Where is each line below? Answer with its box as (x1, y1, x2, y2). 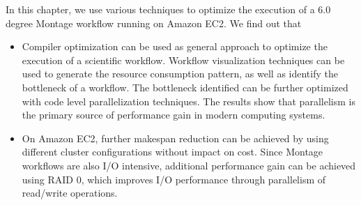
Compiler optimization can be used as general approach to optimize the (22, 39, 328, 54)
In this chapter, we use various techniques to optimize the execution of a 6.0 (6, 2, 331, 16)
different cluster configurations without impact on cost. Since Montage (22, 144, 323, 159)
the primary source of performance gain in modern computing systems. (22, 107, 325, 122)
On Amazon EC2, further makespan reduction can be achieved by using (22, 130, 329, 145)
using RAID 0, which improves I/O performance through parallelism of (22, 172, 326, 186)
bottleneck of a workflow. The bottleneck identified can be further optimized (22, 79, 348, 94)
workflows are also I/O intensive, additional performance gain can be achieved (22, 158, 356, 172)
